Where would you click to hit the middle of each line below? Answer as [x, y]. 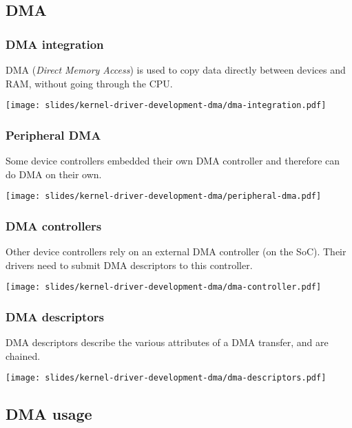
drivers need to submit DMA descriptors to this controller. [129, 265]
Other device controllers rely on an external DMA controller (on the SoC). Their [176, 252]
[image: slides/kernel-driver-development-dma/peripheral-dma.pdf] [164, 196]
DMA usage [49, 414]
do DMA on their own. [54, 174]
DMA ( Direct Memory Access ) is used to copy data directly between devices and [176, 69]
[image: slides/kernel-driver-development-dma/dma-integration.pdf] [166, 106]
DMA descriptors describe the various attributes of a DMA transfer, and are [167, 342]
